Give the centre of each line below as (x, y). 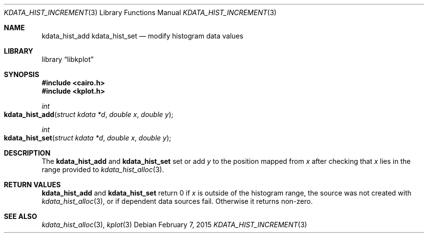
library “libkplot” (68, 59)
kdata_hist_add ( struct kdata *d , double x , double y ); (89, 114)
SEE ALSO (21, 216)
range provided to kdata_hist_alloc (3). (103, 169)
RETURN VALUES (32, 185)
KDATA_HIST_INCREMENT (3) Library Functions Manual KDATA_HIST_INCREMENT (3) (140, 12)
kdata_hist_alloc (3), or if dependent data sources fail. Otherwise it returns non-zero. (177, 201)
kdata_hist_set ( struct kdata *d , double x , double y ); (88, 138)
